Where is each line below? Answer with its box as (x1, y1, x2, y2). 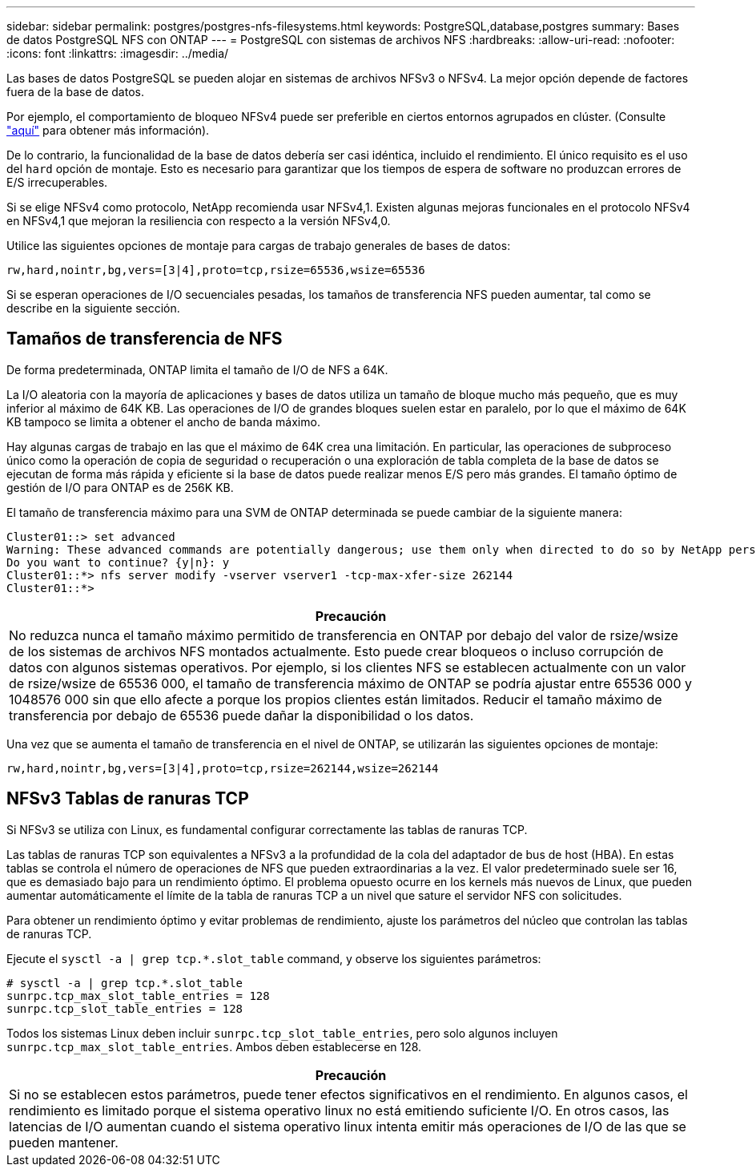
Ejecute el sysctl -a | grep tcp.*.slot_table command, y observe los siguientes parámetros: (6, 951, 541, 965)
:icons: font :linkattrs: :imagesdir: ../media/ (6, 46, 229, 60)
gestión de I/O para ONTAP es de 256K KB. (6, 480, 234, 494)
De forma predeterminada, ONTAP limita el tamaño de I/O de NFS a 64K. (6, 362, 388, 377)
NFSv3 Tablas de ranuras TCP (6, 788, 249, 809)
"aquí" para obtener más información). (6, 123, 210, 137)
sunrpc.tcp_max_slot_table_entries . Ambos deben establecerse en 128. (6, 1039, 422, 1054)
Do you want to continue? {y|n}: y (6, 555, 230, 569)
